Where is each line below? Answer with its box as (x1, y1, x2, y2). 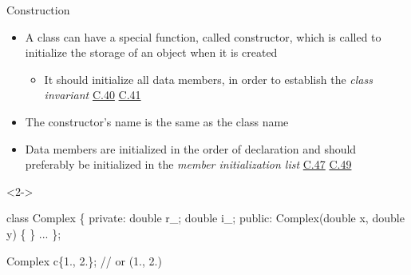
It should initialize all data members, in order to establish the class (44, 70, 373, 87)
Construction (6, 2, 70, 18)
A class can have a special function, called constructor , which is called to (25, 28, 381, 45)
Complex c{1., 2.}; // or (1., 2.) (6, 252, 162, 269)
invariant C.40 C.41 (44, 86, 141, 103)
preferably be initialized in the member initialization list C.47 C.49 (25, 156, 352, 173)
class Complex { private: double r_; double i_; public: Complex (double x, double (6, 209, 405, 226)
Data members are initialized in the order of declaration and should (25, 140, 357, 157)
